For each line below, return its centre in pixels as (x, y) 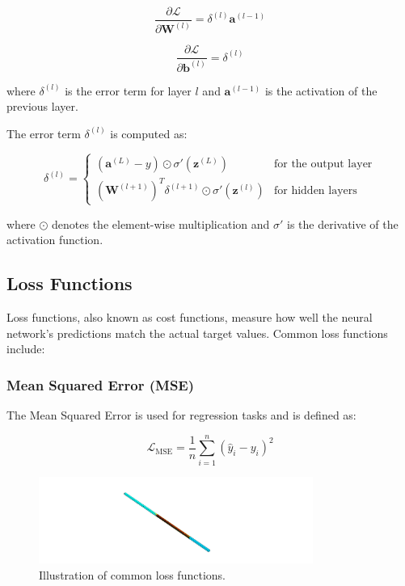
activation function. (55, 240)
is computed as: (149, 133)
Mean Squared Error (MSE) (101, 384)
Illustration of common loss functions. (132, 574)
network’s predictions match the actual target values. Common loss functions (197, 333)
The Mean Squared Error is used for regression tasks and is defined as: (181, 414)
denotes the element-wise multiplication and (161, 223)
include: (26, 349)
